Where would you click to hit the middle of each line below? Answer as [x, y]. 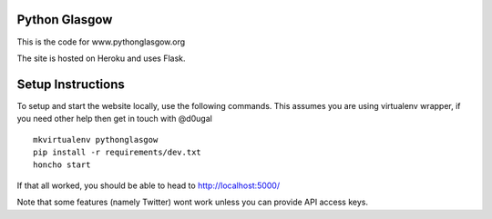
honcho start [62, 165]
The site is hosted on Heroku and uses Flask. [101, 58]
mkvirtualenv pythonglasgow [96, 139]
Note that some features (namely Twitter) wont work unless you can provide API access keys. [193, 202]
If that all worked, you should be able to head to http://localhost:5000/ [149, 185]
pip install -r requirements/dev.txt [118, 152]
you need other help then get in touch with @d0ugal [115, 119]
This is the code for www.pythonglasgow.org [101, 42]
